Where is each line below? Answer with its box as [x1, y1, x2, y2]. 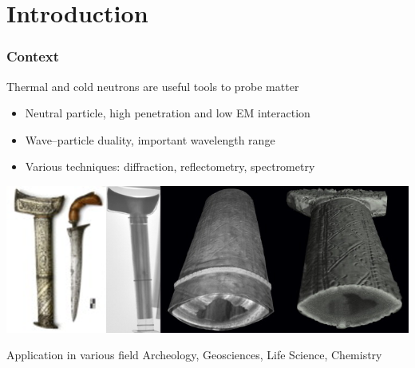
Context [6, 46, 60, 66]
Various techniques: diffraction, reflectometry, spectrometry [25, 158, 315, 175]
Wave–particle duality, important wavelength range [25, 131, 275, 148]
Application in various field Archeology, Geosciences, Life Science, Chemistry [6, 346, 382, 363]
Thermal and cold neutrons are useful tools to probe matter [6, 77, 299, 94]
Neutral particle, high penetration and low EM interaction [25, 105, 310, 121]
